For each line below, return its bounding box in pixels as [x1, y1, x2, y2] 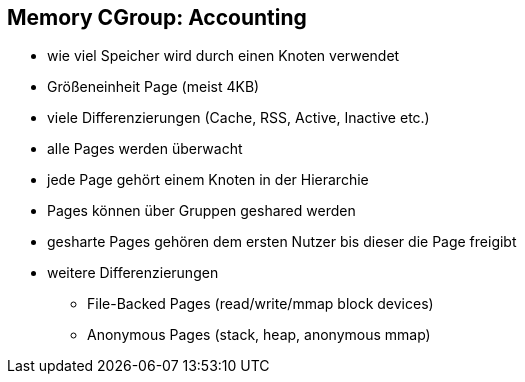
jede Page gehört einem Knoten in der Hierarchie [47, 171, 369, 189]
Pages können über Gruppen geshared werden [47, 202, 356, 220]
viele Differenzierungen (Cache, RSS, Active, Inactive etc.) [47, 109, 430, 127]
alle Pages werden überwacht [47, 140, 243, 158]
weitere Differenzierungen [47, 264, 219, 282]
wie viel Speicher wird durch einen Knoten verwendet [47, 47, 400, 65]
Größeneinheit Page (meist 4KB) [47, 78, 260, 96]
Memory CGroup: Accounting [7, 5, 307, 30]
